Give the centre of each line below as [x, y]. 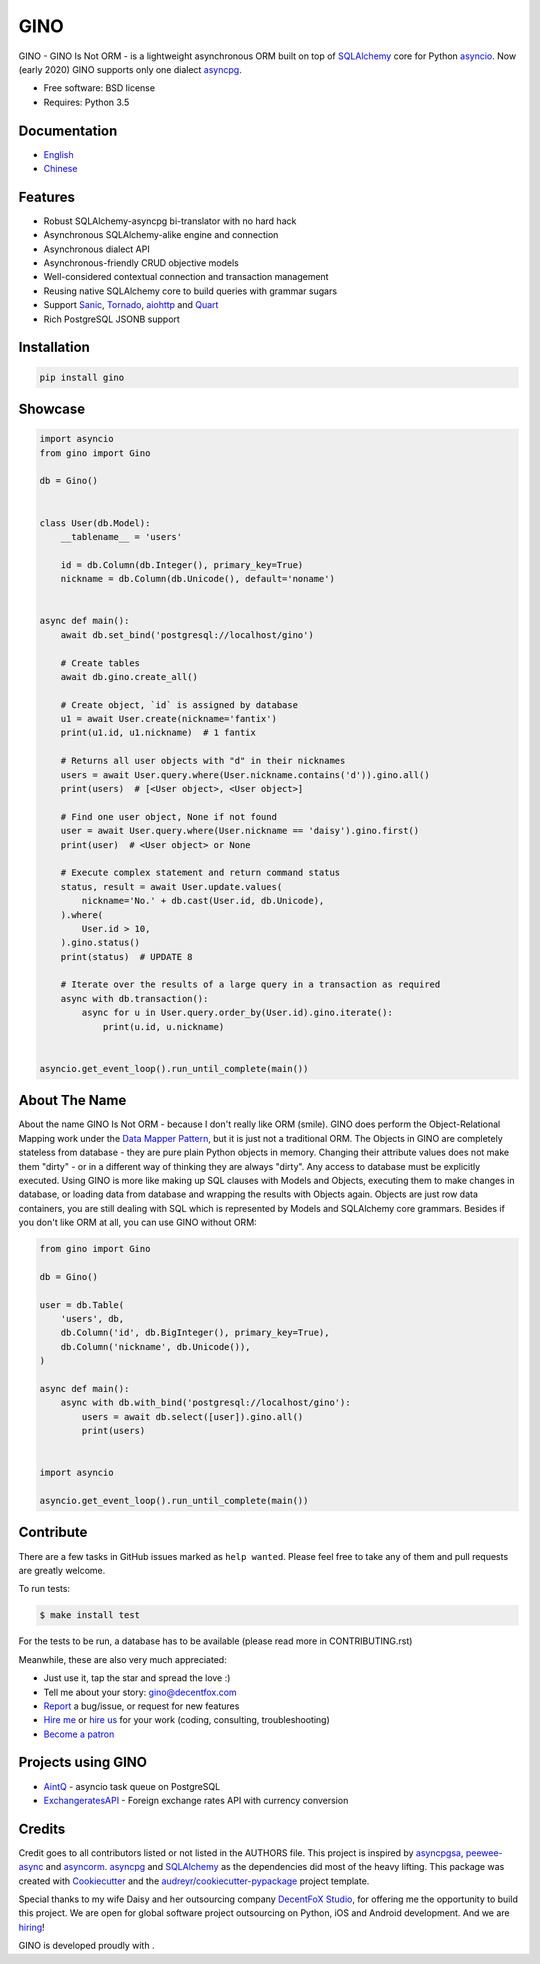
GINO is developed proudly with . [86, 1946]
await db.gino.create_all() [129, 676]
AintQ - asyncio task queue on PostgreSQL [132, 1786]
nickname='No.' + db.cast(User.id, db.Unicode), [203, 901]
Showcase [52, 409]
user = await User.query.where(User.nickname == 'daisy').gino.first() [240, 831]
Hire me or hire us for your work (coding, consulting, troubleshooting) [186, 1720]
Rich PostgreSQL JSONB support [111, 319]
